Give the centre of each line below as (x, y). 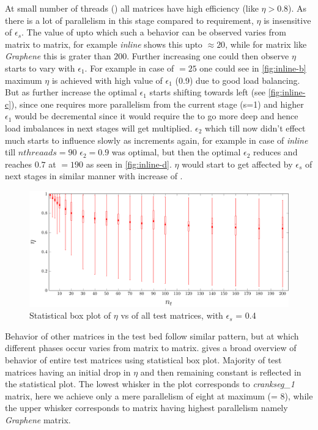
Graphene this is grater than (58, 56)
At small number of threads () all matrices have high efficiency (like (132, 8)
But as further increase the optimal (71, 92)
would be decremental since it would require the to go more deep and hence (157, 116)
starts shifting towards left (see (208, 92)
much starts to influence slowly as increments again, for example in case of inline (157, 140)
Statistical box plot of (70, 315)
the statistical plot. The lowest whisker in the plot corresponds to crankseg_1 (150, 384)
